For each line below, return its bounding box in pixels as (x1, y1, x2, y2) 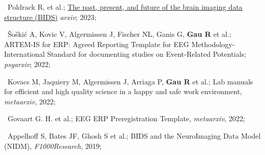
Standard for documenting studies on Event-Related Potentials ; (47, 49, 247, 59)
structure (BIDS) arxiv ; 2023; (4, 11, 96, 22)
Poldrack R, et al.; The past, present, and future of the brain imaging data (7, 2, 243, 12)
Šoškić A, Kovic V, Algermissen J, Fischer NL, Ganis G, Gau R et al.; (7, 29, 232, 39)
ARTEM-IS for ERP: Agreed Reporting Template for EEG (4, 38, 189, 49)
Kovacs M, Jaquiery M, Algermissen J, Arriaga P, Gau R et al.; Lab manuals (7, 76, 253, 86)
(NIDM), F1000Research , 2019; (4, 140, 102, 151)
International (4, 49, 45, 59)
